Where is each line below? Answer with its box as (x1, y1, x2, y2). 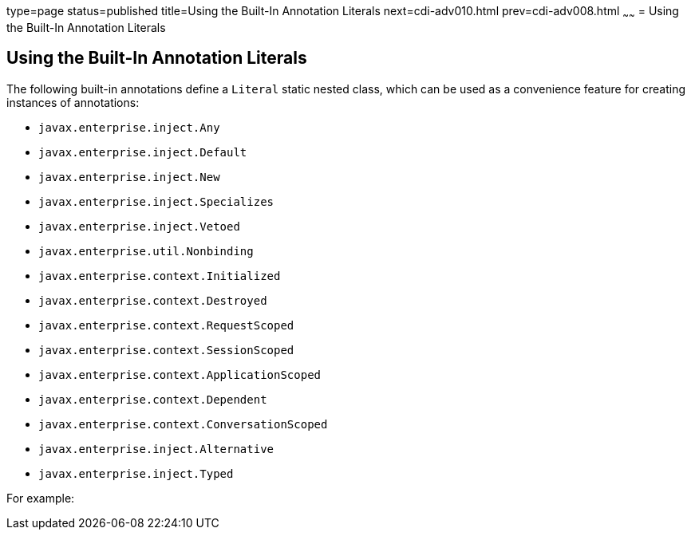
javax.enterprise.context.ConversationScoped (38, 417, 328, 431)
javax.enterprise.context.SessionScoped (38, 343, 294, 357)
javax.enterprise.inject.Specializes (38, 195, 274, 208)
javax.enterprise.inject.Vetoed (38, 219, 240, 233)
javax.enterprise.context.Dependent (38, 392, 267, 406)
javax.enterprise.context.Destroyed (38, 294, 267, 307)
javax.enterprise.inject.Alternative (38, 442, 274, 455)
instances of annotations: (6, 95, 140, 109)
